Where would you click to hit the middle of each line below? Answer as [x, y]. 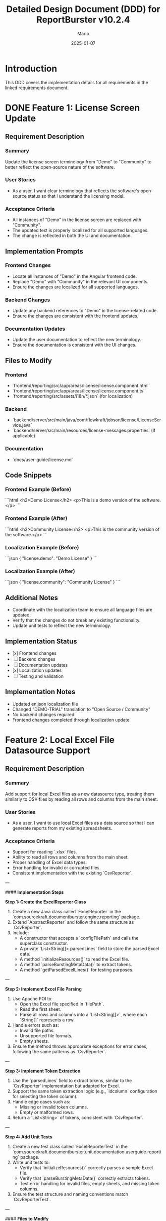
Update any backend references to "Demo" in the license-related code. [85, 311]
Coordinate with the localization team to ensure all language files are [82, 610]
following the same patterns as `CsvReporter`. [59, 1052]
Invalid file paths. [37, 1031]
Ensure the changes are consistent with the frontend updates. [75, 316]
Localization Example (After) [40, 571]
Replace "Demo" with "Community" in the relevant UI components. [80, 281]
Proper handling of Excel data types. [50, 862]
